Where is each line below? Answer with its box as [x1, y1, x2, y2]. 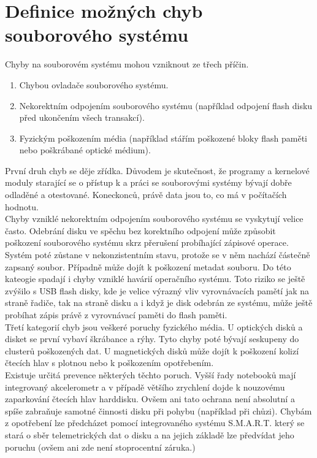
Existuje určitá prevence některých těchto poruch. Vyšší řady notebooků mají [5, 368, 296, 381]
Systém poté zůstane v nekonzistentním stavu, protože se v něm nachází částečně [5, 248, 310, 261]
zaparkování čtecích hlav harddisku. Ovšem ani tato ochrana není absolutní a [5, 392, 295, 405]
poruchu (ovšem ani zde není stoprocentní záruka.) [5, 440, 196, 453]
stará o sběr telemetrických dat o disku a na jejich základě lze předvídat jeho [5, 428, 294, 441]
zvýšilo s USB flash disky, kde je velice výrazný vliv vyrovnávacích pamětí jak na [5, 284, 310, 297]
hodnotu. [5, 200, 39, 213]
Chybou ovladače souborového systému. [19, 78, 169, 91]
